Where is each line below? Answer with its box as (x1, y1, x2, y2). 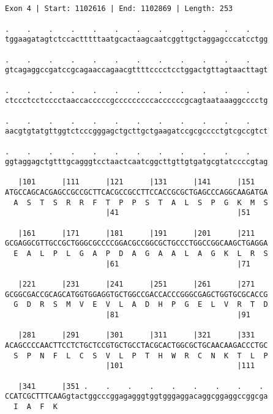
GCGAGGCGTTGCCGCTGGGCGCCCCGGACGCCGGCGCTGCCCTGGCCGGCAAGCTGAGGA (5, 239, 268, 248)
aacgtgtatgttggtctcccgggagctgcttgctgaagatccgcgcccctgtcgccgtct (5, 127, 268, 136)
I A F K (13, 402, 58, 411)
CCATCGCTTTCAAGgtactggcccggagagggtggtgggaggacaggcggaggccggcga (5, 392, 268, 401)
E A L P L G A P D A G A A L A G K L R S (13, 249, 268, 258)
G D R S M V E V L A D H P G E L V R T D (13, 300, 268, 309)
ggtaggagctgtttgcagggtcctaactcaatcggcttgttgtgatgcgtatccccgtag (5, 157, 268, 167)
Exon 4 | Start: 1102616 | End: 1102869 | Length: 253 (5, 4, 233, 13)
